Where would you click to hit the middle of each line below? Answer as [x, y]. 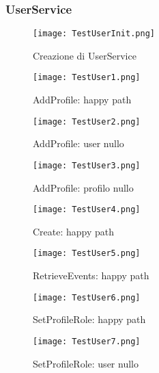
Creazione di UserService [85, 55]
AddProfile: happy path [82, 100]
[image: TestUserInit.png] [94, 34]
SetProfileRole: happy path [89, 319]
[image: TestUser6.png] [87, 297]
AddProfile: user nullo [78, 143]
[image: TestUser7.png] [87, 341]
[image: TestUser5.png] [87, 254]
